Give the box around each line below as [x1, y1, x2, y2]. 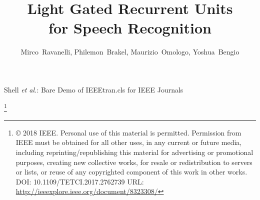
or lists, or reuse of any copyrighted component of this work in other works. [15, 166, 247, 177]
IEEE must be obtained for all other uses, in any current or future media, [15, 137, 242, 147]
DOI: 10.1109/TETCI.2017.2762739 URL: [15, 176, 144, 186]
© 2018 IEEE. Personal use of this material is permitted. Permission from [15, 127, 241, 137]
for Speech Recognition [48, 17, 211, 38]
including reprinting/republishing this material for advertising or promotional [15, 146, 253, 157]
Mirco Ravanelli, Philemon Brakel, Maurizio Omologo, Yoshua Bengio [20, 46, 239, 57]
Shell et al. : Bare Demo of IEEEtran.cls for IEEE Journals [4, 84, 183, 94]
